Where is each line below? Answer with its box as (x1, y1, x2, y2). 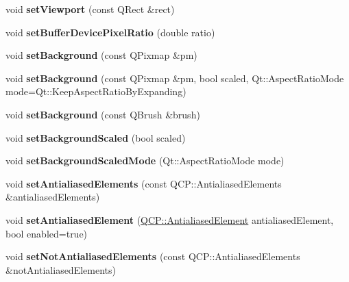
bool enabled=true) (5, 226, 88, 240)
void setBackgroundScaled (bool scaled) (5, 130, 186, 144)
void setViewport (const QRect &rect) (5, 2, 175, 16)
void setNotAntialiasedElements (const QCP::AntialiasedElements (5, 249, 300, 264)
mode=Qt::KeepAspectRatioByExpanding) (5, 84, 186, 99)
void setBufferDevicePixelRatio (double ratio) (5, 25, 215, 39)
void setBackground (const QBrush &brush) (5, 107, 200, 121)
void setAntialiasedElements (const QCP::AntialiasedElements (5, 176, 282, 190)
